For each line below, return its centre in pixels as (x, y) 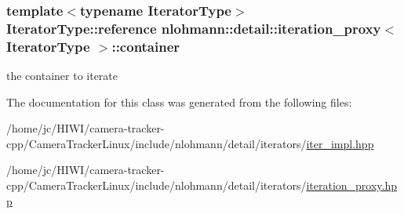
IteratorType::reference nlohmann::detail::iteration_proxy (194, 28)
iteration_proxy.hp (352, 185)
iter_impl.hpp (340, 143)
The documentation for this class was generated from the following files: (179, 102)
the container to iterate (62, 76)
